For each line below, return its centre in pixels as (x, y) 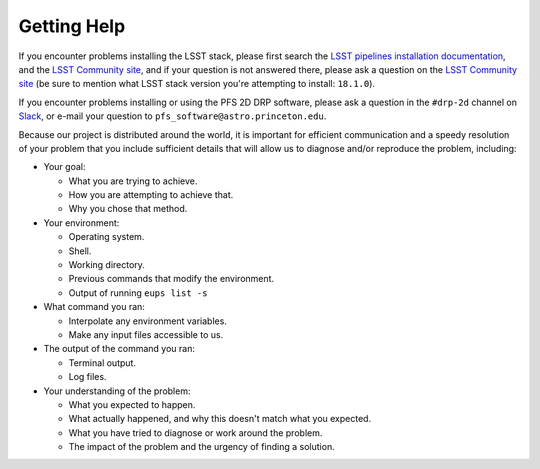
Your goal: (64, 167)
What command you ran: (94, 307)
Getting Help (72, 26)
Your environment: (81, 222)
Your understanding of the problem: (117, 391)
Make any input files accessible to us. (146, 334)
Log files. (87, 377)
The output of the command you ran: (119, 349)
